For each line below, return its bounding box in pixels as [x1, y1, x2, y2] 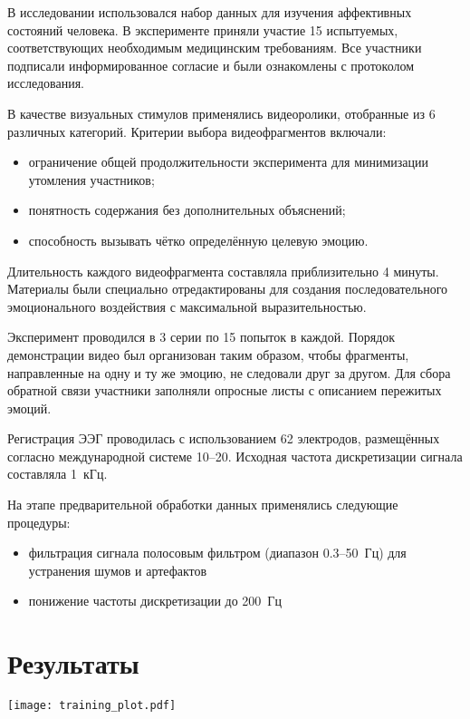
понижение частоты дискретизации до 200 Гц [28, 591, 282, 610]
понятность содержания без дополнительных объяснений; [28, 200, 346, 219]
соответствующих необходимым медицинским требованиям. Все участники [7, 38, 422, 57]
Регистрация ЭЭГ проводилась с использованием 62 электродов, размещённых [7, 429, 440, 448]
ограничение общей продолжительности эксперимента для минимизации [28, 152, 429, 171]
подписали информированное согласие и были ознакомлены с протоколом [7, 55, 415, 74]
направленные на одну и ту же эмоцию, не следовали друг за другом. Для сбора [7, 363, 451, 382]
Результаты [7, 645, 139, 682]
